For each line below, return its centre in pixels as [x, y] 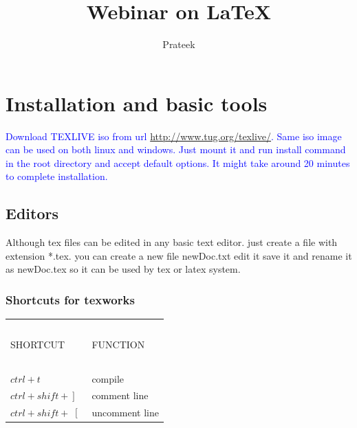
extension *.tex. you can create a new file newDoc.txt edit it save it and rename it [179, 255]
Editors [32, 213]
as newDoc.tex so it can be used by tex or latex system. [123, 269]
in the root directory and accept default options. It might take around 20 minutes [178, 162]
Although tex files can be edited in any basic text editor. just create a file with [172, 242]
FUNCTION [118, 344]
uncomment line [126, 413]
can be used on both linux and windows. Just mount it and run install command [176, 149]
